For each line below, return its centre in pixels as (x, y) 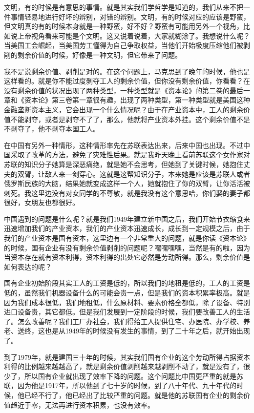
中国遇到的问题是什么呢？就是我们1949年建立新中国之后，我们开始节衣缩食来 (127, 218)
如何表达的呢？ (28, 266)
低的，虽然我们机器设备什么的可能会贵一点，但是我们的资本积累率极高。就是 (127, 293)
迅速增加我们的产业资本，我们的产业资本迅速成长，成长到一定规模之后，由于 (127, 228)
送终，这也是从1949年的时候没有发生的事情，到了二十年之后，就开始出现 (134, 331)
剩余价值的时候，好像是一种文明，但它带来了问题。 (99, 54)
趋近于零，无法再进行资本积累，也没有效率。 (82, 404)
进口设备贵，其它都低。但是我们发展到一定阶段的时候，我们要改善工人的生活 (127, 312)
